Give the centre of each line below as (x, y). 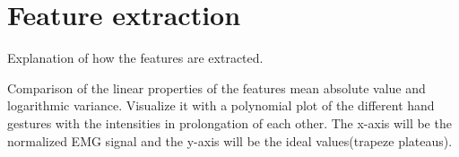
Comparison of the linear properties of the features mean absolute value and (217, 87)
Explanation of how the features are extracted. (135, 58)
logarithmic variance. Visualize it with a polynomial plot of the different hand (221, 105)
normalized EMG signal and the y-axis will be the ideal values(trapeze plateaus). (230, 140)
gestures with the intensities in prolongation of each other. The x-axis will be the (229, 122)
